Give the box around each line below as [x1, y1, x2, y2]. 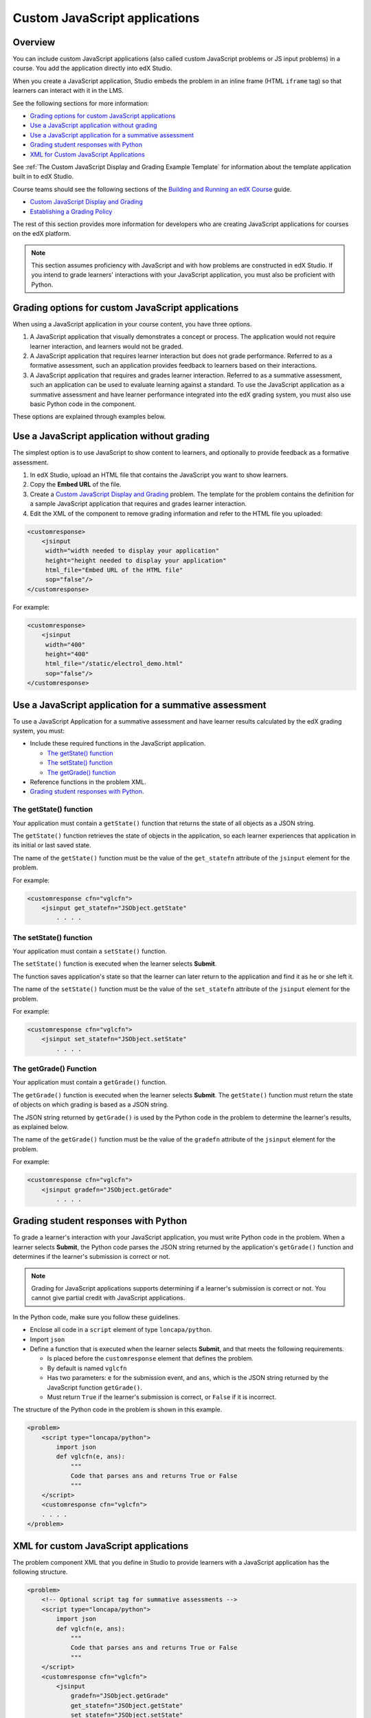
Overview [12, 36, 56, 48]
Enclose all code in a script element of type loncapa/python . [30, 1326, 212, 1334]
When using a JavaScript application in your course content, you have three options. [12, 320, 252, 328]
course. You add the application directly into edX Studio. [12, 64, 172, 72]
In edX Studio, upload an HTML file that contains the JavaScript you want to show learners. [30, 471, 289, 479]
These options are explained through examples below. [12, 412, 166, 421]
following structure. [12, 1568, 68, 1576]
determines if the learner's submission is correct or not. [12, 1253, 170, 1261]
